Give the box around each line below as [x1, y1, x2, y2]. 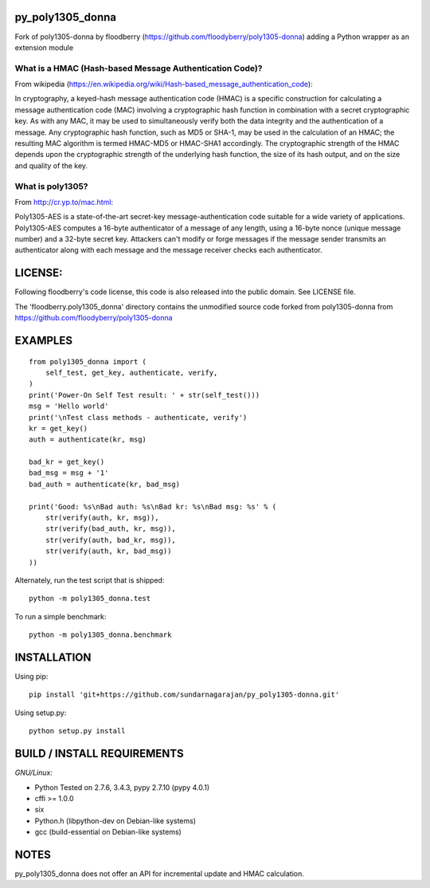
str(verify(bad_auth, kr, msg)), [45, 525, 177, 533]
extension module [14, 42, 74, 52]
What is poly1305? [14, 180, 88, 191]
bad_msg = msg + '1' [29, 469, 109, 477]
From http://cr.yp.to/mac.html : [14, 197, 114, 206]
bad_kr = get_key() [29, 458, 105, 466]
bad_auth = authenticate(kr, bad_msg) [29, 479, 181, 489]
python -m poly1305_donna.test [29, 594, 151, 603]
